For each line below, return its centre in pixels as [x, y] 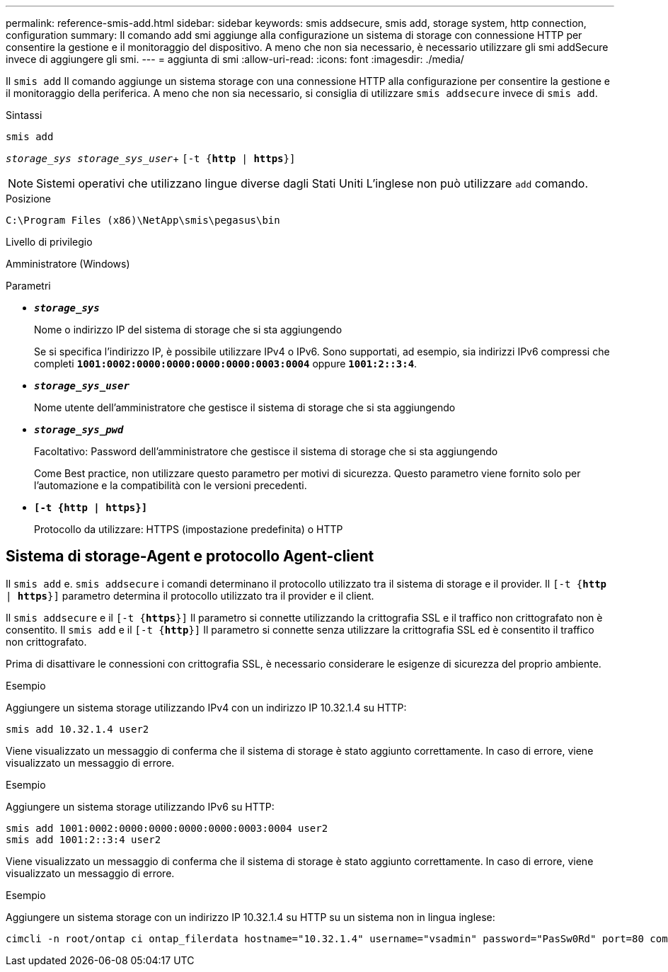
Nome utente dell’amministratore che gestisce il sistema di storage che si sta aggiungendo [245, 407]
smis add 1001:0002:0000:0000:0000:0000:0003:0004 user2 [167, 828]
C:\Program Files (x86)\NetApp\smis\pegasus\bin [143, 220]
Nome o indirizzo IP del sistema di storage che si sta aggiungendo [188, 330]
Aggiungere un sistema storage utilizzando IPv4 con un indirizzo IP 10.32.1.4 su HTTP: [206, 707]
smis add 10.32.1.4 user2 [77, 729]
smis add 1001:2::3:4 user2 [83, 839]
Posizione [28, 199]
